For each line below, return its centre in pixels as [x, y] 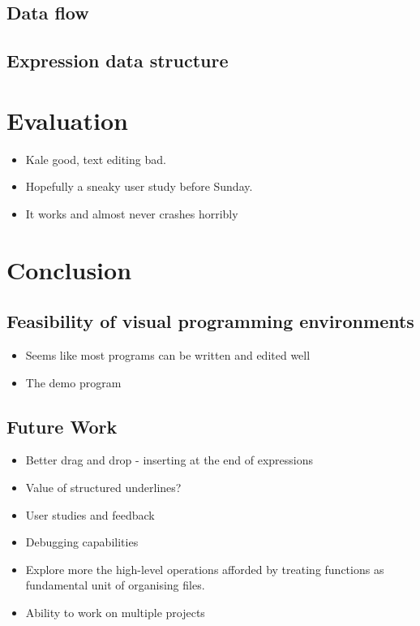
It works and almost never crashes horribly [132, 213]
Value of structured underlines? [103, 488]
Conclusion [69, 269]
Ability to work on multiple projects [115, 612]
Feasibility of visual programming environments [210, 321]
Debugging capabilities [82, 542]
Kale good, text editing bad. [96, 159]
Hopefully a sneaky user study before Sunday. [139, 186]
